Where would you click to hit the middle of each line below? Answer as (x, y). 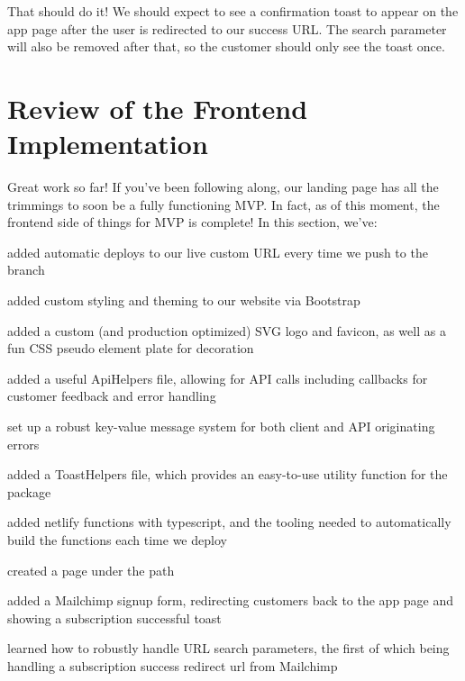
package (29, 491)
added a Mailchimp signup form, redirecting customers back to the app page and (231, 600)
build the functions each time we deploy (117, 540)
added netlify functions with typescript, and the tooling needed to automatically (229, 522)
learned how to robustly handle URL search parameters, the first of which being (228, 648)
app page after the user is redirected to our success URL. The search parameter (227, 28)
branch (26, 270)
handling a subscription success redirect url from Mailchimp (173, 665)
